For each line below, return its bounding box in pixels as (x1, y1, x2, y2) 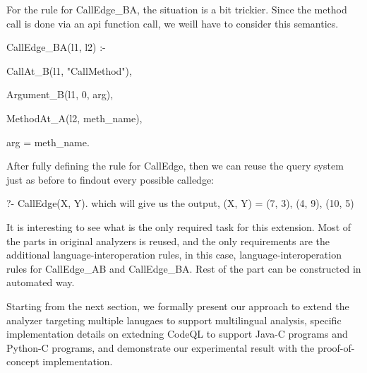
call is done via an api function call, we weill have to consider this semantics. (6, 16, 339, 30)
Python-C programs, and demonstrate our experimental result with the (6, 340, 315, 355)
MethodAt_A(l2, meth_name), (6, 110, 143, 125)
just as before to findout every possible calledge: (6, 172, 214, 186)
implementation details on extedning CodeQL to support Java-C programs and (6, 326, 348, 341)
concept (6, 354, 40, 369)
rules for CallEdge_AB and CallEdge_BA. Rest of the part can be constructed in (6, 261, 361, 276)
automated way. (6, 275, 75, 290)
